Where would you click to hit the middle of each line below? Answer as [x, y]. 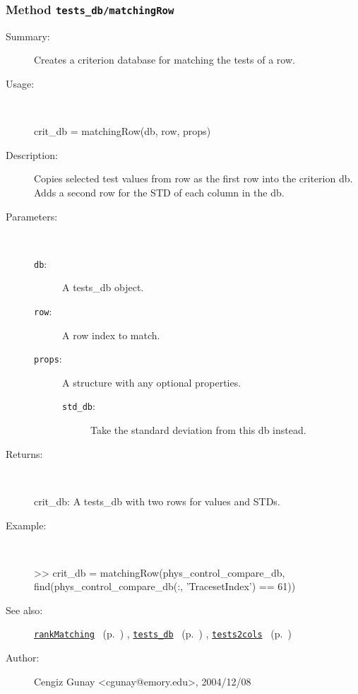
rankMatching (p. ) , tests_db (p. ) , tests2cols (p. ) [163, 634]
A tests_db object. [103, 287]
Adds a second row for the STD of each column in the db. [159, 192]
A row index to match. [111, 335]
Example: [26, 525]
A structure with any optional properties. [152, 382]
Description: [32, 154]
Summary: [28, 36]
